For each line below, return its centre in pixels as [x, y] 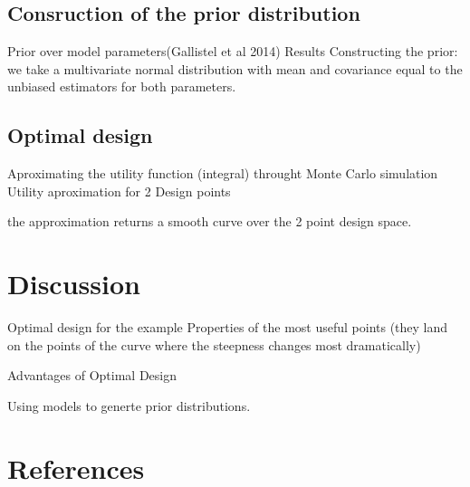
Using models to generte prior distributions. [129, 405]
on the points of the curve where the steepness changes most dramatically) [214, 344]
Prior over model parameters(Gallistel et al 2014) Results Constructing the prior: [233, 51]
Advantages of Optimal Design [92, 375]
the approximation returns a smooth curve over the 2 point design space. [210, 221]
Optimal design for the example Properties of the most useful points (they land [228, 327]
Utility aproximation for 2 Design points [119, 191]
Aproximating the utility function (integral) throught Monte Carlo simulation [223, 173]
